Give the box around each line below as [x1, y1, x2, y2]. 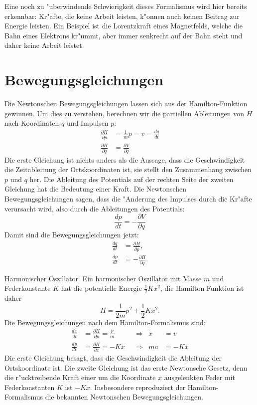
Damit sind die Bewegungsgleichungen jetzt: [4, 229, 139, 240]
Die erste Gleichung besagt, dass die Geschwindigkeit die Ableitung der [4, 352, 222, 363]
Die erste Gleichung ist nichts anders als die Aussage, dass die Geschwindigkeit [4, 154, 245, 165]
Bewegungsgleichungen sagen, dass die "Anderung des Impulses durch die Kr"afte [4, 193, 252, 203]
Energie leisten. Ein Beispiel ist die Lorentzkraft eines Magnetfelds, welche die [4, 20, 243, 31]
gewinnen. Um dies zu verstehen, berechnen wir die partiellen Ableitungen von [4, 108, 244, 118]
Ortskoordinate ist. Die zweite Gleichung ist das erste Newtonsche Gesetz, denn [4, 362, 248, 373]
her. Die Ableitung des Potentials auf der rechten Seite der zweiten [29, 174, 234, 184]
